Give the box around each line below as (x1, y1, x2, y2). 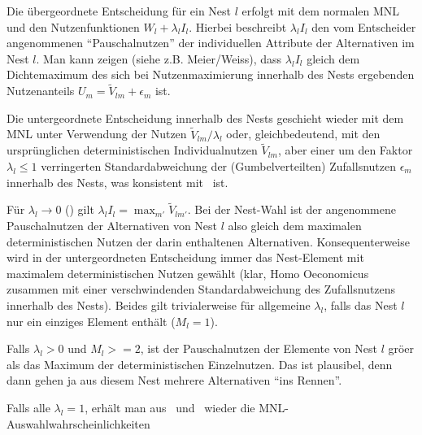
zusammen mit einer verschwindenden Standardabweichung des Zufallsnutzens (7, 281, 396, 298)
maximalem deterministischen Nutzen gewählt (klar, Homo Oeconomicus (7, 264, 369, 281)
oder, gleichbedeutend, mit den (226, 125, 381, 142)
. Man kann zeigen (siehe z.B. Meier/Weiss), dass (36, 50, 282, 67)
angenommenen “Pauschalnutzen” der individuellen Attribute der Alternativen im (7, 34, 415, 51)
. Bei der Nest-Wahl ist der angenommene (187, 201, 396, 218)
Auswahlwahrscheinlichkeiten (7, 415, 150, 432)
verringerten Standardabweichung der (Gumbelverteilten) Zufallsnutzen (41, 158, 396, 174)
